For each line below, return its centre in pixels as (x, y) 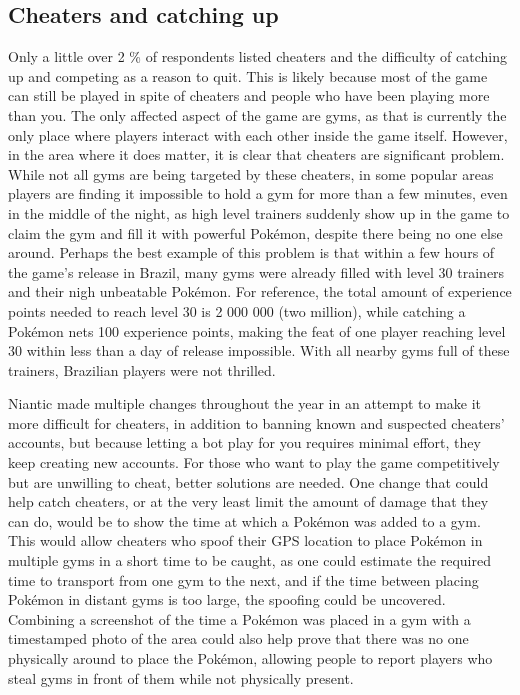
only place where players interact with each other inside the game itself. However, (258, 134)
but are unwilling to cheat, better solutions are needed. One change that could (248, 481)
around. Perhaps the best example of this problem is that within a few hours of (251, 252)
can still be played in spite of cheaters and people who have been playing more (249, 95)
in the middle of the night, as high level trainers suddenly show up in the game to (259, 212)
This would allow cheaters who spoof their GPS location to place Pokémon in (245, 540)
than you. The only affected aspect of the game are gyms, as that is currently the (257, 114)
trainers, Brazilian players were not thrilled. (142, 369)
